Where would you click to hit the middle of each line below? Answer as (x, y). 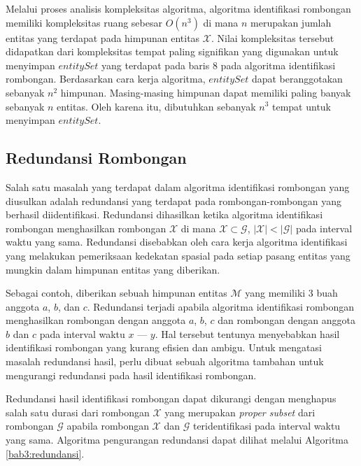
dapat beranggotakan (297, 79)
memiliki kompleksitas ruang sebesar (84, 22)
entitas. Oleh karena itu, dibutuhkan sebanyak (156, 106)
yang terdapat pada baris (156, 65)
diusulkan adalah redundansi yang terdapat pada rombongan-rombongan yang (174, 200)
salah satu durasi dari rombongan (78, 412)
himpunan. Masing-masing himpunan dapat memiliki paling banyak (206, 92)
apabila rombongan (108, 426)
